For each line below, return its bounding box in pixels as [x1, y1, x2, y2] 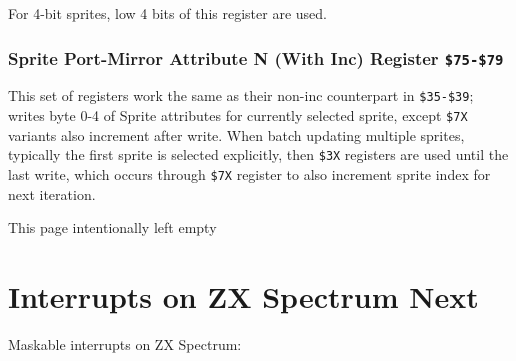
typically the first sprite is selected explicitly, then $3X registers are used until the [8, 144, 509, 165]
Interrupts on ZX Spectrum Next [8, 275, 479, 316]
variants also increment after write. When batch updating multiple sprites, [8, 124, 465, 145]
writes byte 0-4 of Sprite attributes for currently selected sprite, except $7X [8, 105, 468, 126]
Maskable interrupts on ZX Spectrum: [8, 333, 242, 354]
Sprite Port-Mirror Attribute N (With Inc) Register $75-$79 [8, 45, 504, 70]
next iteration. [8, 183, 96, 204]
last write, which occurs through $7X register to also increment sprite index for [8, 163, 491, 184]
